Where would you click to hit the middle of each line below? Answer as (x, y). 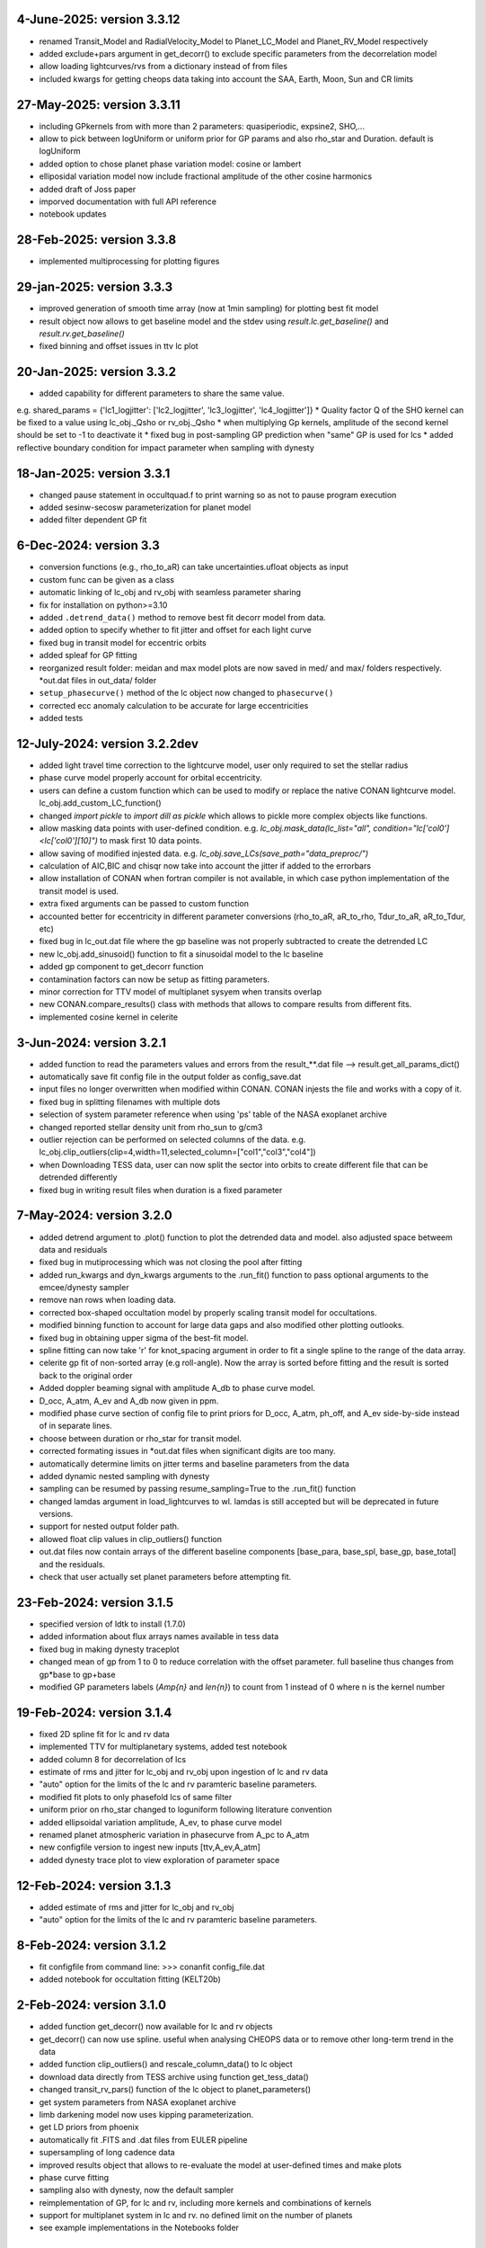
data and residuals (73, 1249)
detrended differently (78, 1177)
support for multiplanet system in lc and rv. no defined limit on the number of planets (196, 2216)
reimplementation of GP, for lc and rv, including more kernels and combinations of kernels (205, 2202)
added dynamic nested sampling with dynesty (124, 1476)
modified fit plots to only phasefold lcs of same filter (136, 1797)
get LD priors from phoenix (89, 2128)
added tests (61, 718)
